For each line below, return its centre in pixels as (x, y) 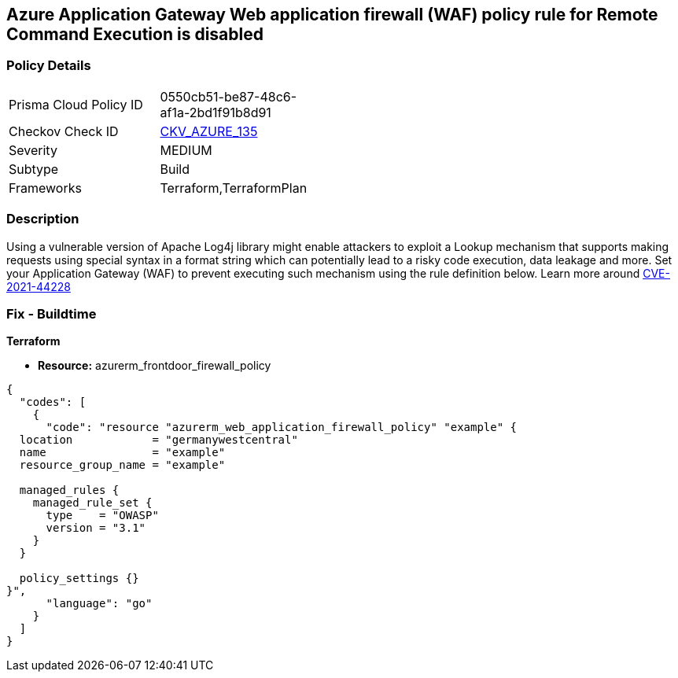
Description (43, 219)
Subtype (34, 169)
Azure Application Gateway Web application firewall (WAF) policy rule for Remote (332, 15)
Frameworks (45, 188)
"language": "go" (99, 604)
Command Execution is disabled (135, 34)
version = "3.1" (96, 528)
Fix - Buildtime (52, 313)
